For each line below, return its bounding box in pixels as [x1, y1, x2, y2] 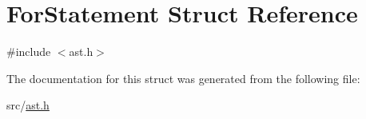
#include [6, 43, 51, 60]
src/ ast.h [6, 97, 50, 113]
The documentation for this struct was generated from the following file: [6, 69, 360, 86]
